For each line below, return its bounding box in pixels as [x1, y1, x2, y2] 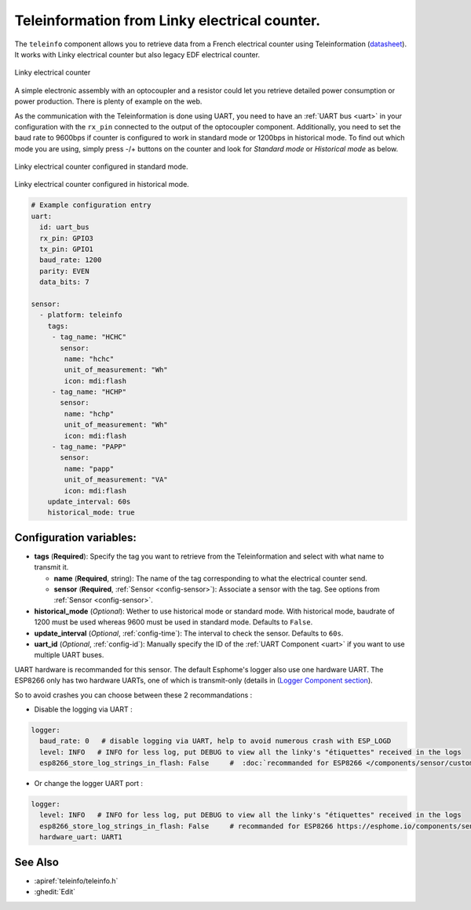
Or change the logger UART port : [34, 779, 144, 788]
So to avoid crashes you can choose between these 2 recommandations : [14, 690, 253, 700]
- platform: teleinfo [39, 311, 123, 319]
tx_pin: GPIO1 [39, 245, 94, 253]
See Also [14, 855, 59, 868]
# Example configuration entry [31, 201, 152, 209]
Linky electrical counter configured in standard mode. [14, 162, 188, 172]
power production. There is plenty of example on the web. [14, 96, 203, 106]
